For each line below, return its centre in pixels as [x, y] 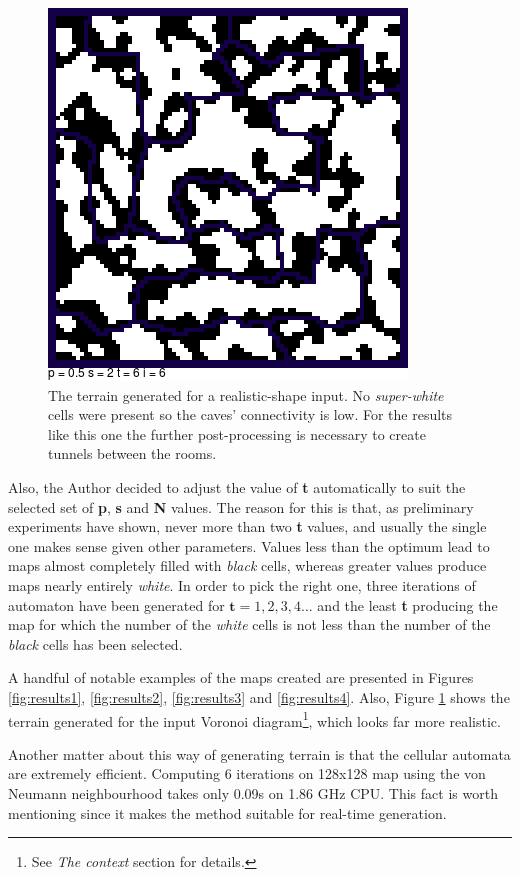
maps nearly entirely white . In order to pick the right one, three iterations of [242, 584]
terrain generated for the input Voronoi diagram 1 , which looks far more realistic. [254, 719]
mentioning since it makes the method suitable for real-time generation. [227, 812]
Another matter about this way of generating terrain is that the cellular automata [259, 753]
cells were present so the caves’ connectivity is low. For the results [250, 414]
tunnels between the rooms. [132, 453]
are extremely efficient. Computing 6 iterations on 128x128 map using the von [247, 773]
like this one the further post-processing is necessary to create [237, 433]
